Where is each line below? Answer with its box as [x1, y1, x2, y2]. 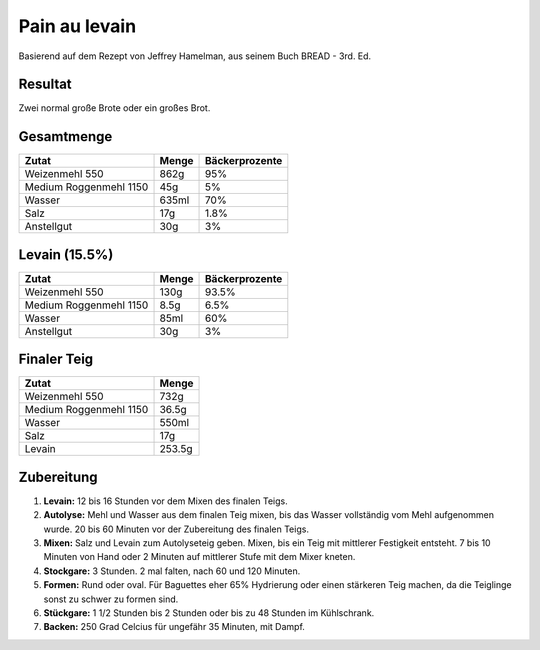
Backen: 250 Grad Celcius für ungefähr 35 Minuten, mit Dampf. [43, 621, 305, 633]
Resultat [18, 76, 72, 93]
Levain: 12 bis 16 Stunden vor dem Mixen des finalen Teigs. [43, 495, 289, 507]
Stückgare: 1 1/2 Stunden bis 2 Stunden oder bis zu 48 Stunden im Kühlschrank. [43, 607, 375, 619]
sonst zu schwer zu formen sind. [43, 593, 179, 605]
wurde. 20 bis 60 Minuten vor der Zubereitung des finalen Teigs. [43, 523, 310, 535]
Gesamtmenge [18, 128, 113, 145]
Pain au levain [18, 15, 137, 37]
